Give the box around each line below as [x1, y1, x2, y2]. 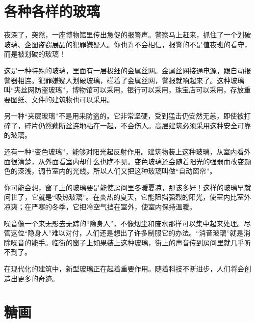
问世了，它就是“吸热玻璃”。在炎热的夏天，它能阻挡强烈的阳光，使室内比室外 [4, 192, 251, 202]
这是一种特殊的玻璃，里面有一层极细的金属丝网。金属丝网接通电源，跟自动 [4, 65, 244, 75]
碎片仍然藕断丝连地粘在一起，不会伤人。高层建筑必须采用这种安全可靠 [24, 120, 251, 130]
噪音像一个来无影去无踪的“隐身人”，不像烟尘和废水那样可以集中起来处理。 [4, 218, 244, 228]
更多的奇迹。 [17, 273, 59, 283]
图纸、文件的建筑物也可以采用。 [10, 94, 114, 104]
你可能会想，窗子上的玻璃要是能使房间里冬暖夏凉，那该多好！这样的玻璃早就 [4, 182, 251, 192]
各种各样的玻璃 [4, 1, 101, 21]
